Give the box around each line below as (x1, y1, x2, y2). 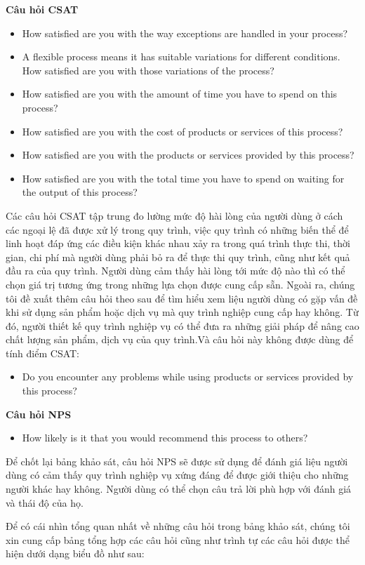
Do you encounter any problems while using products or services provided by (22, 369, 354, 384)
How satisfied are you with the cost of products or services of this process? (22, 124, 343, 138)
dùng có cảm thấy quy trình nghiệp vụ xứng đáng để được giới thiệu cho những (6, 467, 349, 482)
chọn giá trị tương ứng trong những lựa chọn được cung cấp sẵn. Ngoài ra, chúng (6, 277, 355, 291)
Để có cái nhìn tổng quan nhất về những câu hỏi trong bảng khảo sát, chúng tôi (6, 519, 350, 533)
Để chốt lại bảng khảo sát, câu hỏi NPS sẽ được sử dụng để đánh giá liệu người (6, 453, 348, 468)
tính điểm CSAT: (6, 345, 80, 360)
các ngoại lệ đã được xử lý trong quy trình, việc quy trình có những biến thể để (6, 222, 349, 237)
